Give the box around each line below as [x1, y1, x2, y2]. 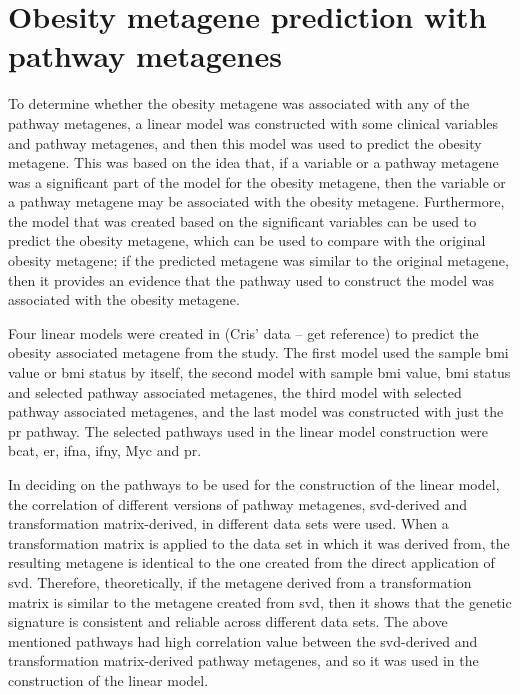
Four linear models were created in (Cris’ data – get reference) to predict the [8, 322, 479, 343]
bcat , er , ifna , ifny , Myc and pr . [8, 440, 202, 461]
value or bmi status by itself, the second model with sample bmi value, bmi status [8, 362, 511, 383]
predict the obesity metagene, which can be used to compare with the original [8, 230, 486, 251]
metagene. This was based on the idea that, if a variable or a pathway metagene [8, 152, 499, 173]
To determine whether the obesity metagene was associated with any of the [8, 93, 470, 114]
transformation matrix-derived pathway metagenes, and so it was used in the [8, 650, 479, 671]
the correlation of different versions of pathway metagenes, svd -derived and [8, 493, 468, 514]
